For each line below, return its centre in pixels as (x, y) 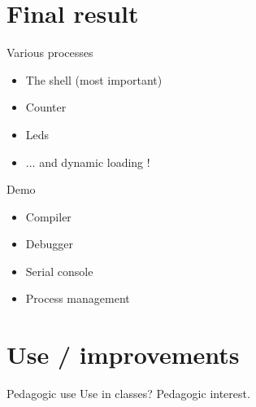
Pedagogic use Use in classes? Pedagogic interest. (128, 394)
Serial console (59, 271)
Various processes (50, 53)
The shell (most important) (94, 79)
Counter (46, 107)
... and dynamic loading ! (88, 162)
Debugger (49, 244)
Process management (78, 298)
